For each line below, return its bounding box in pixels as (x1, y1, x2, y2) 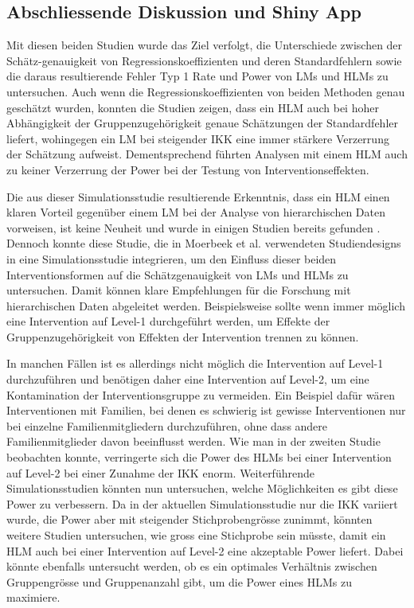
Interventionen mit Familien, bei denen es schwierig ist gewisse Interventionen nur (6, 402, 406, 419)
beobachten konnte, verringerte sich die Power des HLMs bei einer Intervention (6, 449, 392, 466)
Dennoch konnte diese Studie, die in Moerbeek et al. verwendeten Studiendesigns (6, 235, 401, 251)
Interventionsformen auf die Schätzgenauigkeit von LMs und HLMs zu (6, 266, 349, 283)
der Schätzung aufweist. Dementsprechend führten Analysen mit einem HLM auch (6, 146, 408, 162)
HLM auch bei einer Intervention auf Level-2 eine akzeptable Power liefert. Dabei (6, 542, 404, 559)
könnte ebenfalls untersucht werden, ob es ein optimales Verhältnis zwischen (6, 558, 377, 575)
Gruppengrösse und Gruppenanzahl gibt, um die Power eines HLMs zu (6, 573, 352, 590)
